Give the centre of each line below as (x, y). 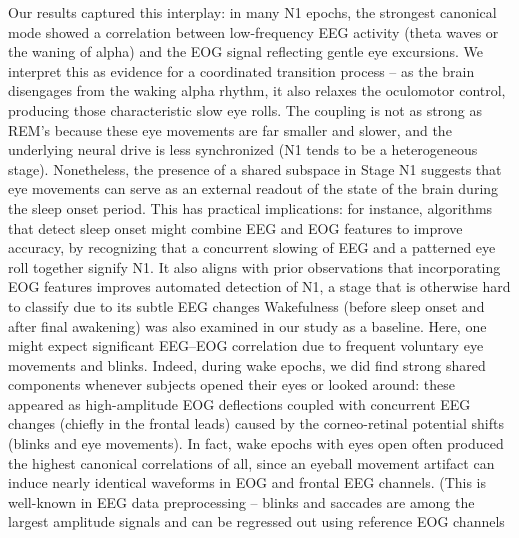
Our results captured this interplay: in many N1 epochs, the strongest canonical (252, 12)
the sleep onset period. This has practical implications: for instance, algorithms (250, 207)
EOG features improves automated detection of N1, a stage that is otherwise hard (259, 286)
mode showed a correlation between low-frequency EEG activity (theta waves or (253, 31)
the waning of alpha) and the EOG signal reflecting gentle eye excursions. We (246, 51)
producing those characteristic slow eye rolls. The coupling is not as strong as (245, 109)
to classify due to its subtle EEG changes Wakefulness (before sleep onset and (246, 305)
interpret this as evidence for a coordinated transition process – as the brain (241, 70)
